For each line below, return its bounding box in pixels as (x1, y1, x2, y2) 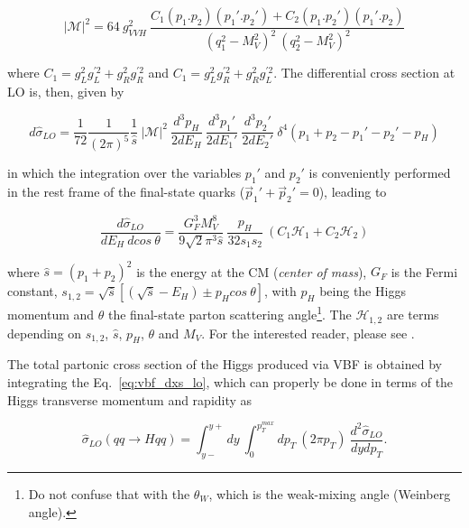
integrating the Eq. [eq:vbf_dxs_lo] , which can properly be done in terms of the (7, 372, 454, 391)
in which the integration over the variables (7, 163, 242, 182)
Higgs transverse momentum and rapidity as (7, 390, 253, 409)
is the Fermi (391, 262, 458, 281)
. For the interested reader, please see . (201, 323, 415, 342)
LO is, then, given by (7, 82, 124, 101)
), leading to (318, 182, 387, 201)
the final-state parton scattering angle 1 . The (107, 302, 352, 324)
